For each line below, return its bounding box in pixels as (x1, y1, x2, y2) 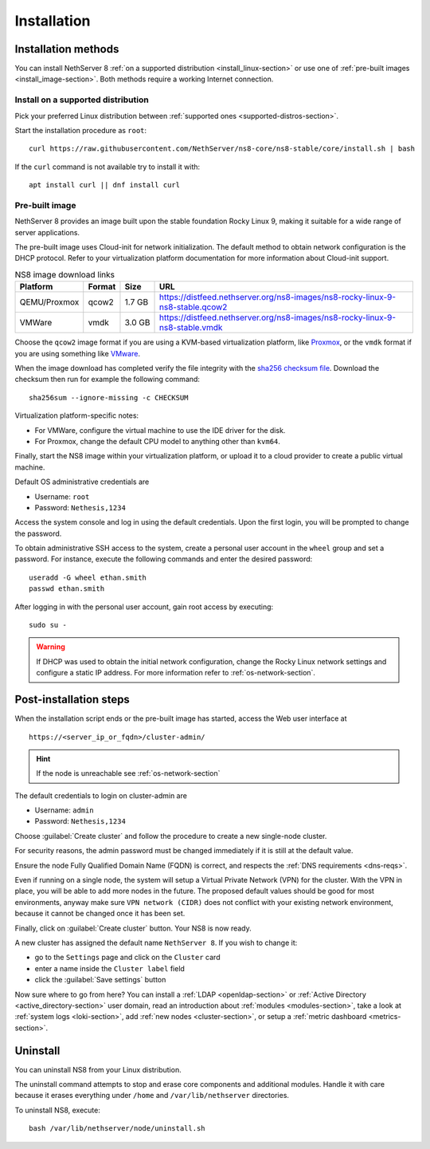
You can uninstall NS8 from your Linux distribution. (14, 1064, 182, 1074)
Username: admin (34, 805, 95, 815)
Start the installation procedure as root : (14, 125, 147, 135)
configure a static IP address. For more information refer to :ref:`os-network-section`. (36, 668, 316, 678)
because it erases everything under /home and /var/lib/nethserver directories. (14, 1091, 290, 1100)
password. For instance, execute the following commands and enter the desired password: (14, 554, 313, 564)
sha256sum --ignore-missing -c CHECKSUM (29, 393, 189, 402)
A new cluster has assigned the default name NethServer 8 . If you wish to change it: (14, 938, 298, 947)
